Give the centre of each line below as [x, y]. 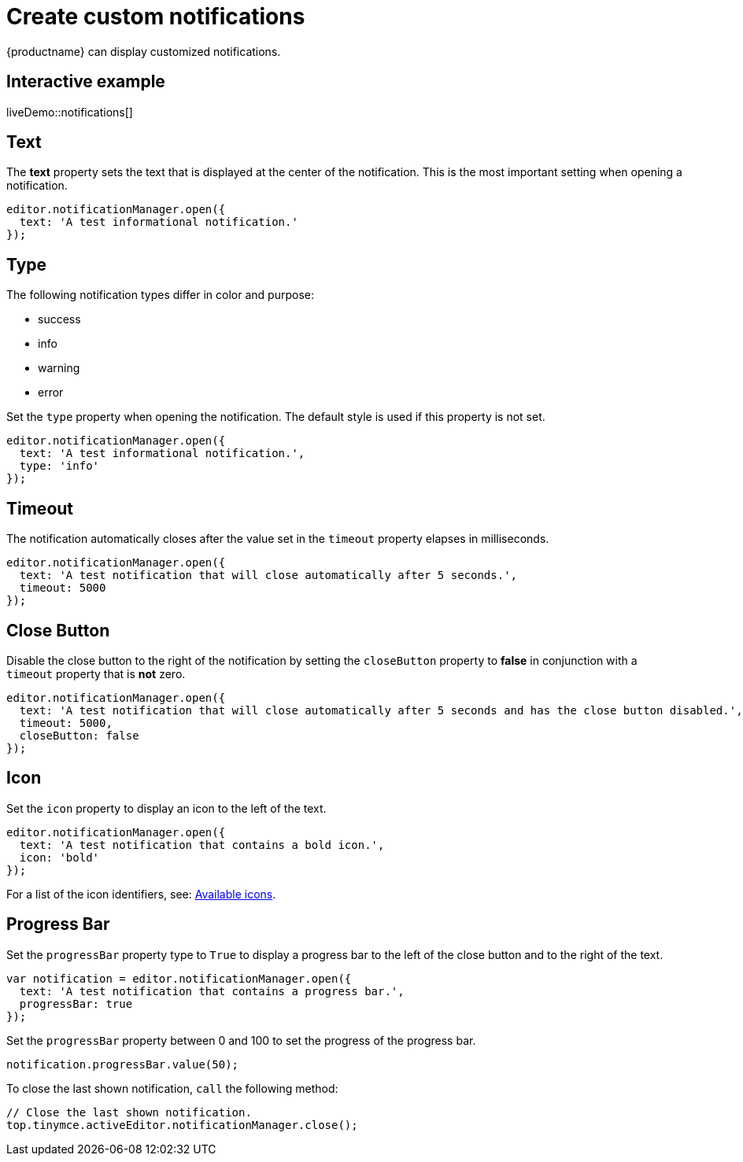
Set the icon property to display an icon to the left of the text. [166, 808]
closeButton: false [79, 735]
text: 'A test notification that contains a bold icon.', [202, 845]
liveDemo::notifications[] [70, 112]
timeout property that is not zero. [96, 673]
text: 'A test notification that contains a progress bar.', [212, 991]
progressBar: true [76, 1003]
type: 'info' [59, 466]
